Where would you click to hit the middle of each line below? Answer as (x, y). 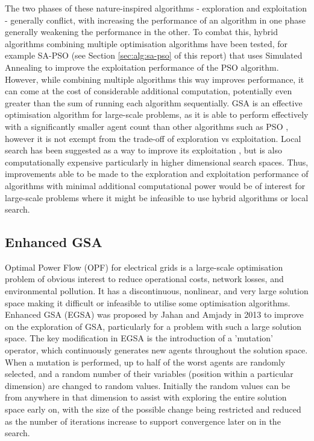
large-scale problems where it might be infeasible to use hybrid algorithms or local (157, 197)
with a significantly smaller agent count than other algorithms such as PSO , (147, 126)
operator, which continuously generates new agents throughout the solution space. (156, 350)
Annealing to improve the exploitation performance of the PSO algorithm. (142, 67)
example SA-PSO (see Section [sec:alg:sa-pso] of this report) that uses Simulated (154, 55)
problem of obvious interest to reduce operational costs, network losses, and (144, 279)
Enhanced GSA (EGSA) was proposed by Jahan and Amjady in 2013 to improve (154, 314)
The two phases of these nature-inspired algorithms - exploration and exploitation (156, 8)
